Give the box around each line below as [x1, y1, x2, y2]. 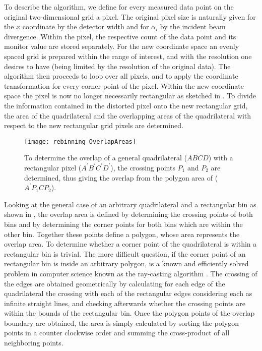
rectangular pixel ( [24, 162, 82, 172]
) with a [208, 152, 233, 163]
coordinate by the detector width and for [22, 21, 149, 32]
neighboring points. [4, 337, 63, 348]
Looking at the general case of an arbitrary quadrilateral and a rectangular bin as [4, 199, 256, 209]
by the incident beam [160, 21, 226, 32]
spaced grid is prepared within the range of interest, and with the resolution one [4, 50, 252, 61]
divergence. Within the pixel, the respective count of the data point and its [4, 31, 236, 41]
